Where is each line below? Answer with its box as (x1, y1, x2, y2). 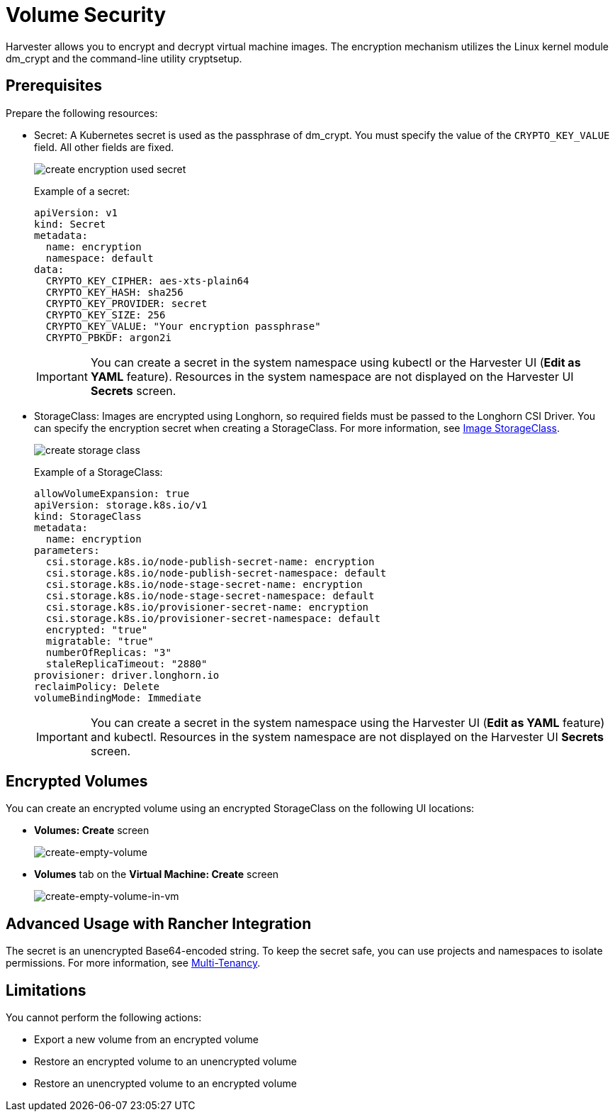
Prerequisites (6, 77, 102, 95)
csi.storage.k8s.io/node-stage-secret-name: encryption (45, 578, 363, 590)
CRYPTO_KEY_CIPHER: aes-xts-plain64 (45, 274, 249, 287)
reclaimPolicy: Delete (34, 680, 160, 692)
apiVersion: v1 (34, 206, 118, 218)
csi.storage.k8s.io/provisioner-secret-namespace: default (45, 612, 380, 624)
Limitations (6, 981, 86, 999)
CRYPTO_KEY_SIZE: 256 (45, 309, 166, 321)
